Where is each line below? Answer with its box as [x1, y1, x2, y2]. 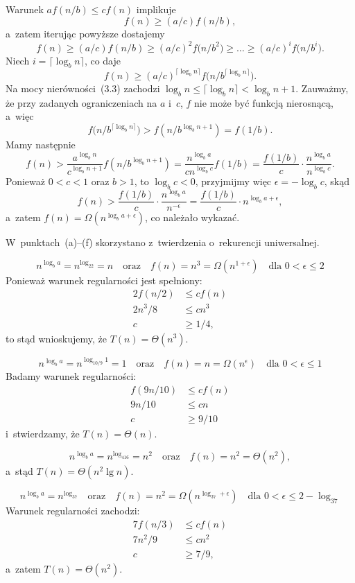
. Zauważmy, [295, 80, 349, 95]
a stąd [6, 464, 33, 478]
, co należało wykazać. [144, 210, 240, 225]
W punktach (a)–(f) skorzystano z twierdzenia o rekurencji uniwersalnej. [6, 235, 320, 250]
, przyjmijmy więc [195, 173, 272, 188]
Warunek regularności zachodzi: [6, 503, 140, 518]
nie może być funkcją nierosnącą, [194, 95, 334, 110]
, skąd [324, 173, 349, 188]
